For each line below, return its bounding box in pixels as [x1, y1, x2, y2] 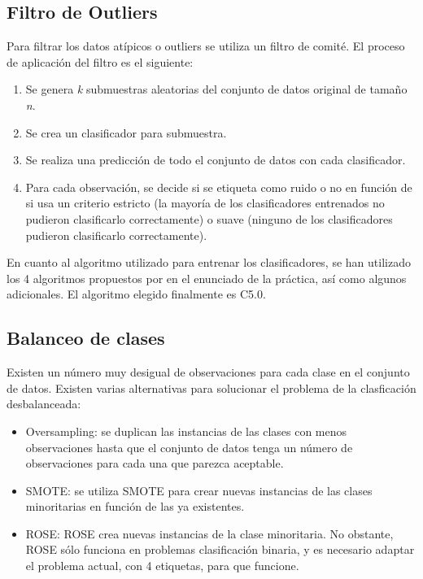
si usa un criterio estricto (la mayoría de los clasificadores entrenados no [25, 194, 385, 211]
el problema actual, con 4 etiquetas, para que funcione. [25, 557, 299, 574]
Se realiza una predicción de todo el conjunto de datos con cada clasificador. [25, 151, 406, 168]
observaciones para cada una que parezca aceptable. [25, 455, 284, 472]
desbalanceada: [7, 395, 81, 412]
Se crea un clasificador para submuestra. [25, 124, 227, 141]
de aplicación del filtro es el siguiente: [7, 53, 194, 70]
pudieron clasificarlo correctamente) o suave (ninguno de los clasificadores [25, 210, 393, 227]
